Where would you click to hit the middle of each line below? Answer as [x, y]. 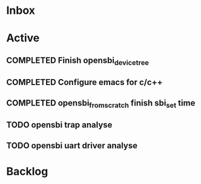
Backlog [27, 171]
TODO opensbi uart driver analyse [72, 145]
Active [23, 38]
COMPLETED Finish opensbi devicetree [78, 61]
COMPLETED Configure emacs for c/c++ [84, 82]
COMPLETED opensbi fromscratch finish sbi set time [101, 103]
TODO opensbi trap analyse [59, 125]
